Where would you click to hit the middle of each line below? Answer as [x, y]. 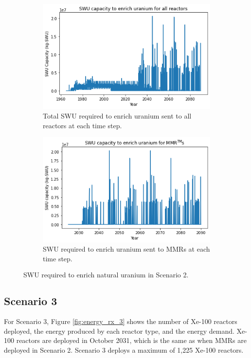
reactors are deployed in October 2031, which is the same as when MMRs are [131, 340]
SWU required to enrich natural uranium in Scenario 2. [106, 275]
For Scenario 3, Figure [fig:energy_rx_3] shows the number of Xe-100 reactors [121, 321]
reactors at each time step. [82, 125]
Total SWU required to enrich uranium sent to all [117, 115]
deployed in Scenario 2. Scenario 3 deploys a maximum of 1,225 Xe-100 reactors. [124, 350]
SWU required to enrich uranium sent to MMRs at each [126, 249]
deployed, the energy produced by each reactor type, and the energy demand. [119, 331]
